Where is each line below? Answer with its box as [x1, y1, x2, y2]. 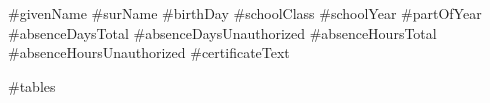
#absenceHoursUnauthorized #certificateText [8, 42, 290, 63]
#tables [8, 75, 56, 96]
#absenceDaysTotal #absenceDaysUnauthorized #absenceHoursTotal [8, 22, 437, 43]
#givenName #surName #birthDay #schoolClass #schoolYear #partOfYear [8, 3, 482, 23]
